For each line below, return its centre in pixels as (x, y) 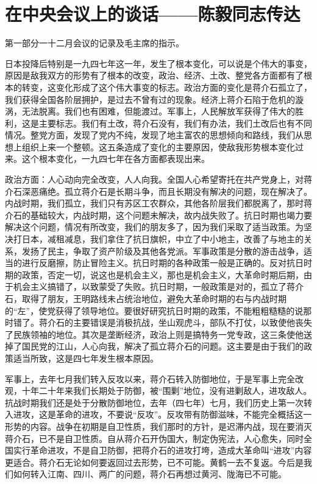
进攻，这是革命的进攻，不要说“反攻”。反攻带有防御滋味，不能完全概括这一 (162, 414)
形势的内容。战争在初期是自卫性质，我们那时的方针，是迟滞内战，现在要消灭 (158, 426)
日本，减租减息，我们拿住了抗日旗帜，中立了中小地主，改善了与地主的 (162, 239)
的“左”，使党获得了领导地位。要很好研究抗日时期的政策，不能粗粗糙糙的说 (154, 310)
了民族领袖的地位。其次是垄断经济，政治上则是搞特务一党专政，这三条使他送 (158, 334)
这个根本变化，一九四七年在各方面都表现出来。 (116, 159)
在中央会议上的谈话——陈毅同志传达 (153, 14)
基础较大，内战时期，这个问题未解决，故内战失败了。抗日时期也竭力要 (171, 215)
